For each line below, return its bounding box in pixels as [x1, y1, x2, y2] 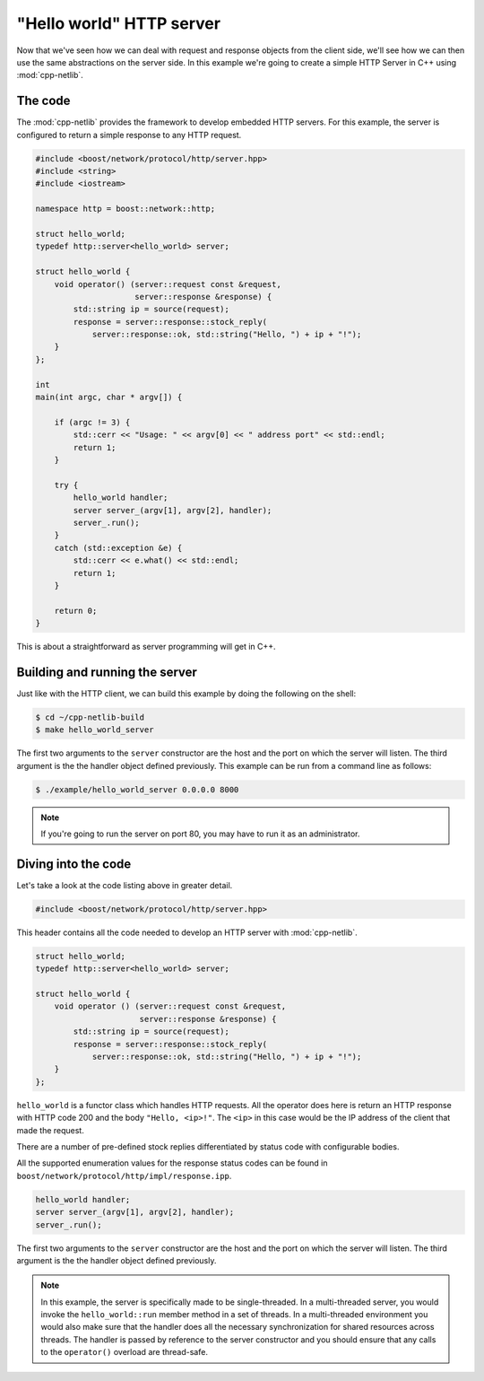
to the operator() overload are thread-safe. [40, 1347, 208, 1358]
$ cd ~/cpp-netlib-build [35, 712, 145, 722]
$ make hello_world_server [35, 725, 154, 735]
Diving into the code [16, 856, 132, 871]
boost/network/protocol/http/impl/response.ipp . [16, 1170, 232, 1181]
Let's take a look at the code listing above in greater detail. [16, 879, 233, 890]
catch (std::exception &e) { [54, 543, 183, 553]
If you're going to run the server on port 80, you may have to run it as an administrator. [40, 828, 360, 839]
